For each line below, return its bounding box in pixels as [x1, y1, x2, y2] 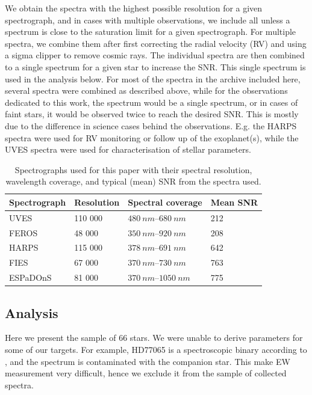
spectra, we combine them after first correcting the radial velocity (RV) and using [5, 37, 307, 49]
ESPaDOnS [9, 271, 52, 284]
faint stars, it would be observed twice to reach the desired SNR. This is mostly [5, 108, 299, 120]
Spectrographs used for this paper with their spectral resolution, [14, 163, 252, 176]
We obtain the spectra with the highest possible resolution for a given [5, 2, 263, 14]
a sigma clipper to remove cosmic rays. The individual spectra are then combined [5, 49, 305, 61]
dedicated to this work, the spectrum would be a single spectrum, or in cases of [5, 96, 298, 108]
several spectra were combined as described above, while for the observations [5, 84, 288, 97]
